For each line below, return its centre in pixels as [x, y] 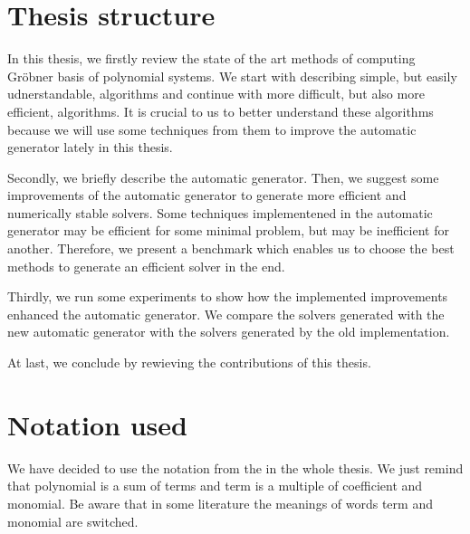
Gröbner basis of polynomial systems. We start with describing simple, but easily [232, 76]
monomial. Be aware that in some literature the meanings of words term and [220, 503]
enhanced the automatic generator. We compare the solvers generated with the [226, 314]
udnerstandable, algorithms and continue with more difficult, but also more [216, 94]
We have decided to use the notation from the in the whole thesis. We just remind [235, 467]
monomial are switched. [73, 521]
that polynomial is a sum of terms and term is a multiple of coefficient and [215, 486]
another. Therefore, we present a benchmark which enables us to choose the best [231, 248]
